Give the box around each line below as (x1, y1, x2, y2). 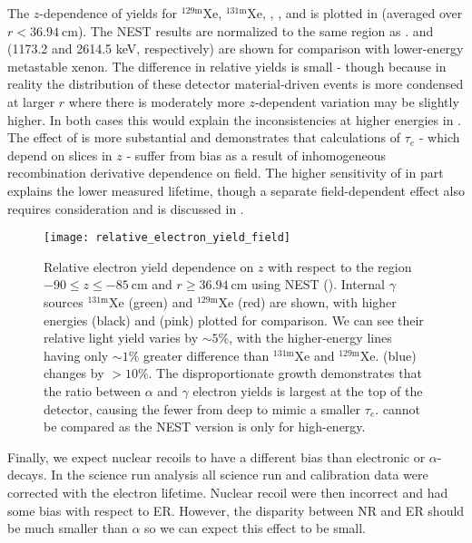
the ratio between (44, 381, 141, 400)
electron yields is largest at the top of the (192, 381, 423, 400)
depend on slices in (7, 145, 113, 164)
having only (44, 345, 109, 364)
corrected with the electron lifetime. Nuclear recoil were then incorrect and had (7, 482, 448, 501)
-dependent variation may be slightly (254, 92, 459, 111)
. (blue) (375, 345, 417, 364)
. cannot (375, 399, 421, 418)
